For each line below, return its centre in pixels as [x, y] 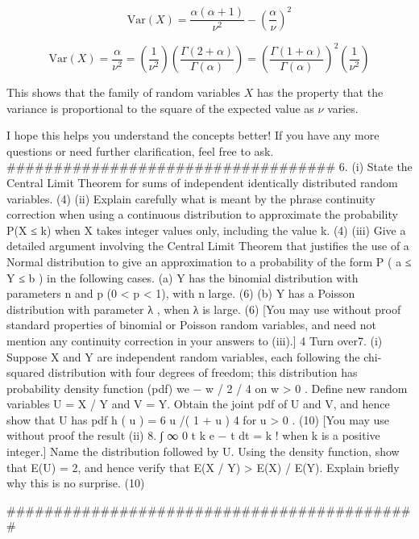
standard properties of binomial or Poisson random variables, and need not [191, 325]
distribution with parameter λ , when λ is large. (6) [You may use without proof [204, 309]
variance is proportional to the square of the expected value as [160, 108]
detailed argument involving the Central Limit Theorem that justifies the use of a [208, 246]
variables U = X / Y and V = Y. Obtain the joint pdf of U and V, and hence [198, 404]
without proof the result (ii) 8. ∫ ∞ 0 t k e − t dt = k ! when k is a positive [193, 435]
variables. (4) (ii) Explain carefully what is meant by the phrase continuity [191, 198]
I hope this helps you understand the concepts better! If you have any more [193, 135]
